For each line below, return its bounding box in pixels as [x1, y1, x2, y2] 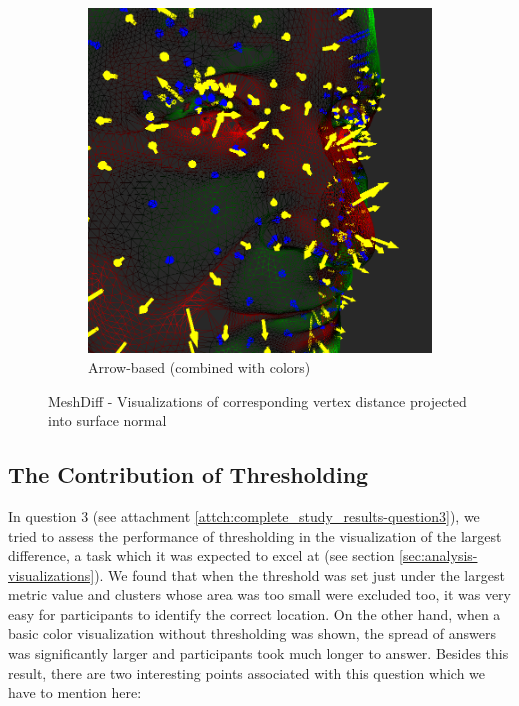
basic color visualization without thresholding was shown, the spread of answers [8, 623, 497, 644]
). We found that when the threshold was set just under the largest [94, 564, 505, 585]
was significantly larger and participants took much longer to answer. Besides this [8, 643, 509, 664]
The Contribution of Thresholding [8, 459, 369, 490]
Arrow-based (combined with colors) [88, 356, 311, 377]
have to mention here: [8, 682, 142, 703]
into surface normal [48, 410, 167, 431]
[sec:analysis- [399, 545, 478, 566]
